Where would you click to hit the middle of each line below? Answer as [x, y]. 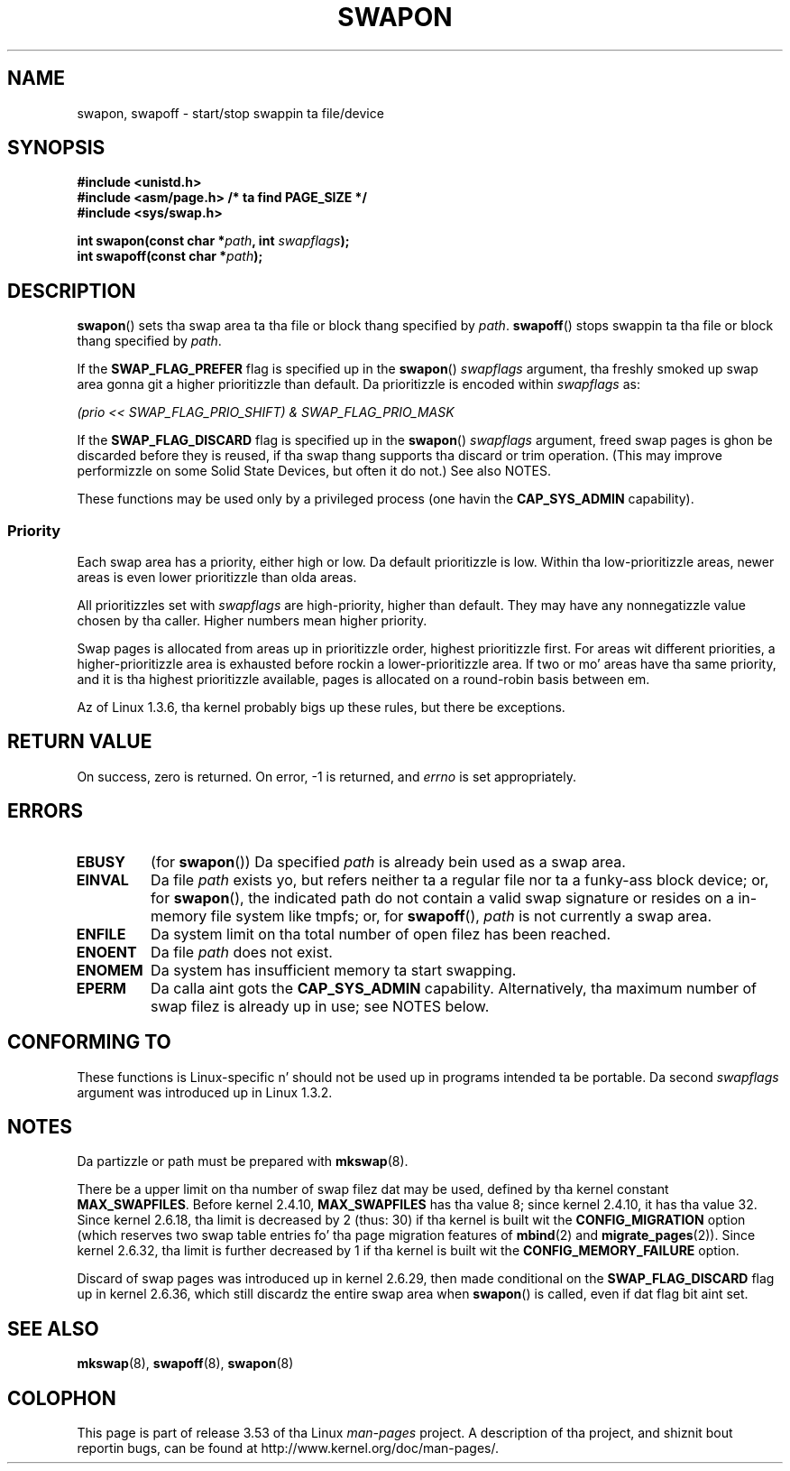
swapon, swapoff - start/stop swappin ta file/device [230, 113]
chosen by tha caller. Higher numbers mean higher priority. [252, 621]
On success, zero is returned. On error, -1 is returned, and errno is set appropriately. [326, 776]
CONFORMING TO [89, 1042]
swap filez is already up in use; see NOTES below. [320, 1006]
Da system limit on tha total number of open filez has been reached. [381, 934]
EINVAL [102, 879]
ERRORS [46, 811]
